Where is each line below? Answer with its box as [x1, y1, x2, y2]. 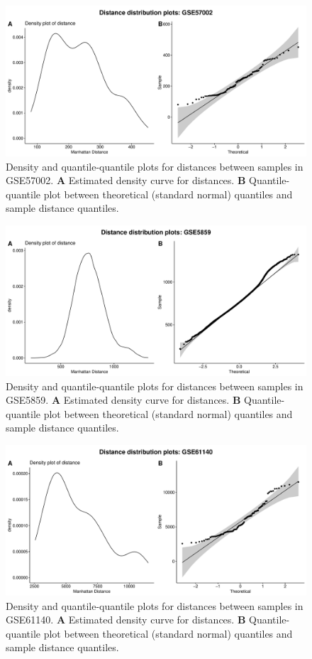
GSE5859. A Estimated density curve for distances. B [6, 392, 241, 407]
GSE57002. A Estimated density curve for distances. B [6, 173, 246, 188]
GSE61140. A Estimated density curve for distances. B [6, 612, 246, 627]
